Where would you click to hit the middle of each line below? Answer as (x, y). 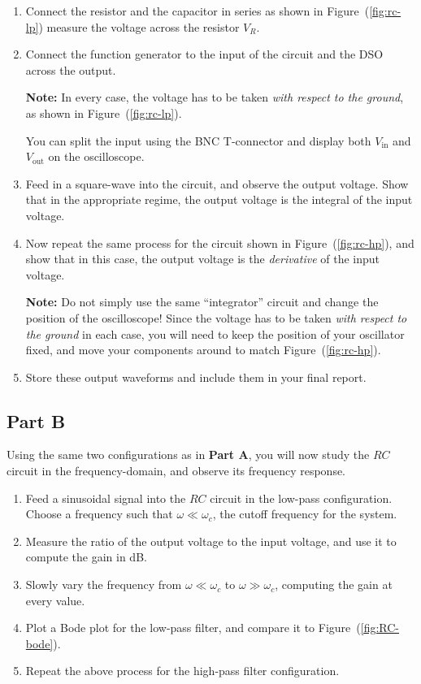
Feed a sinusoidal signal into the (106, 498)
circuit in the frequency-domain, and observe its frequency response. (176, 471)
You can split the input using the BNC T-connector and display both (198, 140)
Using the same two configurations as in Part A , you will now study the (188, 455)
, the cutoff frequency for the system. (305, 514)
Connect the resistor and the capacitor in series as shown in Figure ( (197, 11)
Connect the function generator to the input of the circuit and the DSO (204, 54)
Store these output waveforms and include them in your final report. (196, 377)
